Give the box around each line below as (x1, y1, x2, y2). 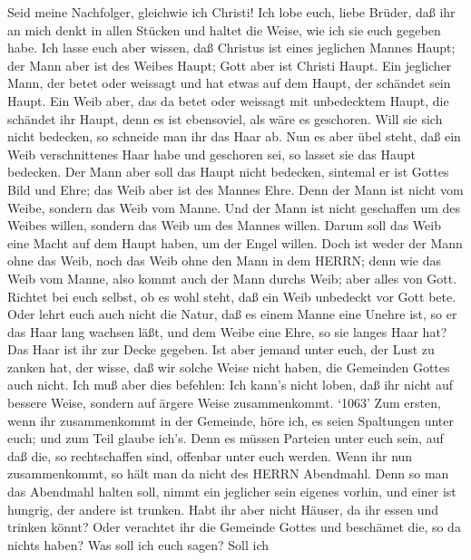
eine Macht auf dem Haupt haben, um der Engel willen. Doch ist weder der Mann (7, 233, 463, 252)
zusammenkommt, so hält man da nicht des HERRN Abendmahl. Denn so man (7, 464, 449, 483)
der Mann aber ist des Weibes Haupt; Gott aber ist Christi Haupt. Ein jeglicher (7, 55, 452, 74)
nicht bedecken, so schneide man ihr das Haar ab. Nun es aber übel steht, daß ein (7, 127, 461, 146)
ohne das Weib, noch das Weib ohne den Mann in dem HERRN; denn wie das (7, 251, 442, 270)
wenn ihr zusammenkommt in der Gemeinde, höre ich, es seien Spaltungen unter (7, 410, 455, 430)
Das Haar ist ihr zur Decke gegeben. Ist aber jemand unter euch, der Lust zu (7, 340, 435, 359)
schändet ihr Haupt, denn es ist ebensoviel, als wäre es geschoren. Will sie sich (7, 109, 443, 128)
